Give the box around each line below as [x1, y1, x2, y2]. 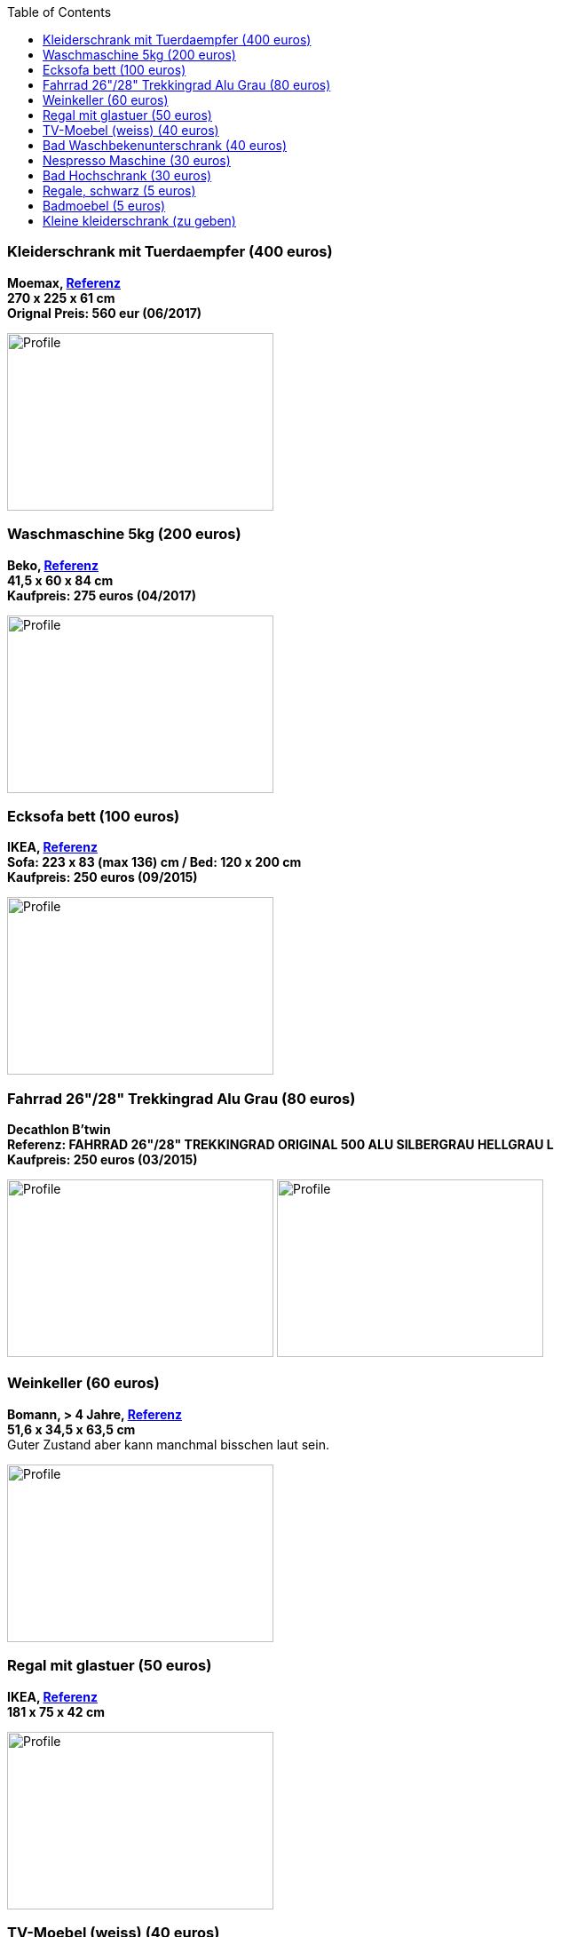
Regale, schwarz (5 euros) [43, 183, 196, 198]
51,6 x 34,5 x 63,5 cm [7, 1421, 136, 1437]
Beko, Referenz [7, 557, 99, 573]
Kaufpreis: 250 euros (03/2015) [7, 1152, 198, 1167]
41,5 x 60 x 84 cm [7, 572, 114, 588]
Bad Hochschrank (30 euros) [43, 168, 212, 183]
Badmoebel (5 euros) [43, 198, 166, 213]
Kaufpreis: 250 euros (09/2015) [7, 869, 198, 885]
